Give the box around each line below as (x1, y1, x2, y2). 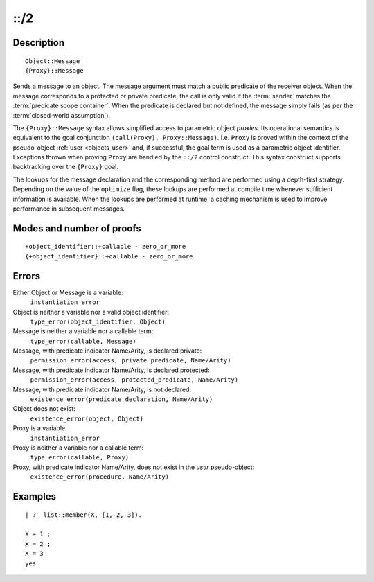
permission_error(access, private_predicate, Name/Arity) (30, 357, 231, 364)
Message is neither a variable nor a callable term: (12, 327, 154, 335)
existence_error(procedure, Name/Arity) (30, 473, 170, 481)
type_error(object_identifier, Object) (30, 317, 166, 326)
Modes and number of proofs (12, 222, 141, 234)
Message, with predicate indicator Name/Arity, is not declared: (12, 385, 192, 394)
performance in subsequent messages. (12, 204, 125, 213)
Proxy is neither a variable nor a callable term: (12, 443, 144, 452)
